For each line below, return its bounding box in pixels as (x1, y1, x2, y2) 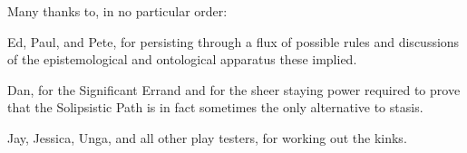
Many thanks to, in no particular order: (7, 2, 228, 20)
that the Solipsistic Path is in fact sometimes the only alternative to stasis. (7, 98, 423, 117)
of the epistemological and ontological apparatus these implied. (7, 50, 357, 69)
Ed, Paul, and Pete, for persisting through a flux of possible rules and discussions (7, 32, 460, 51)
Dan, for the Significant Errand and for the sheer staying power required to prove (7, 80, 461, 99)
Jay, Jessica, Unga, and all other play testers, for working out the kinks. (7, 128, 407, 147)
